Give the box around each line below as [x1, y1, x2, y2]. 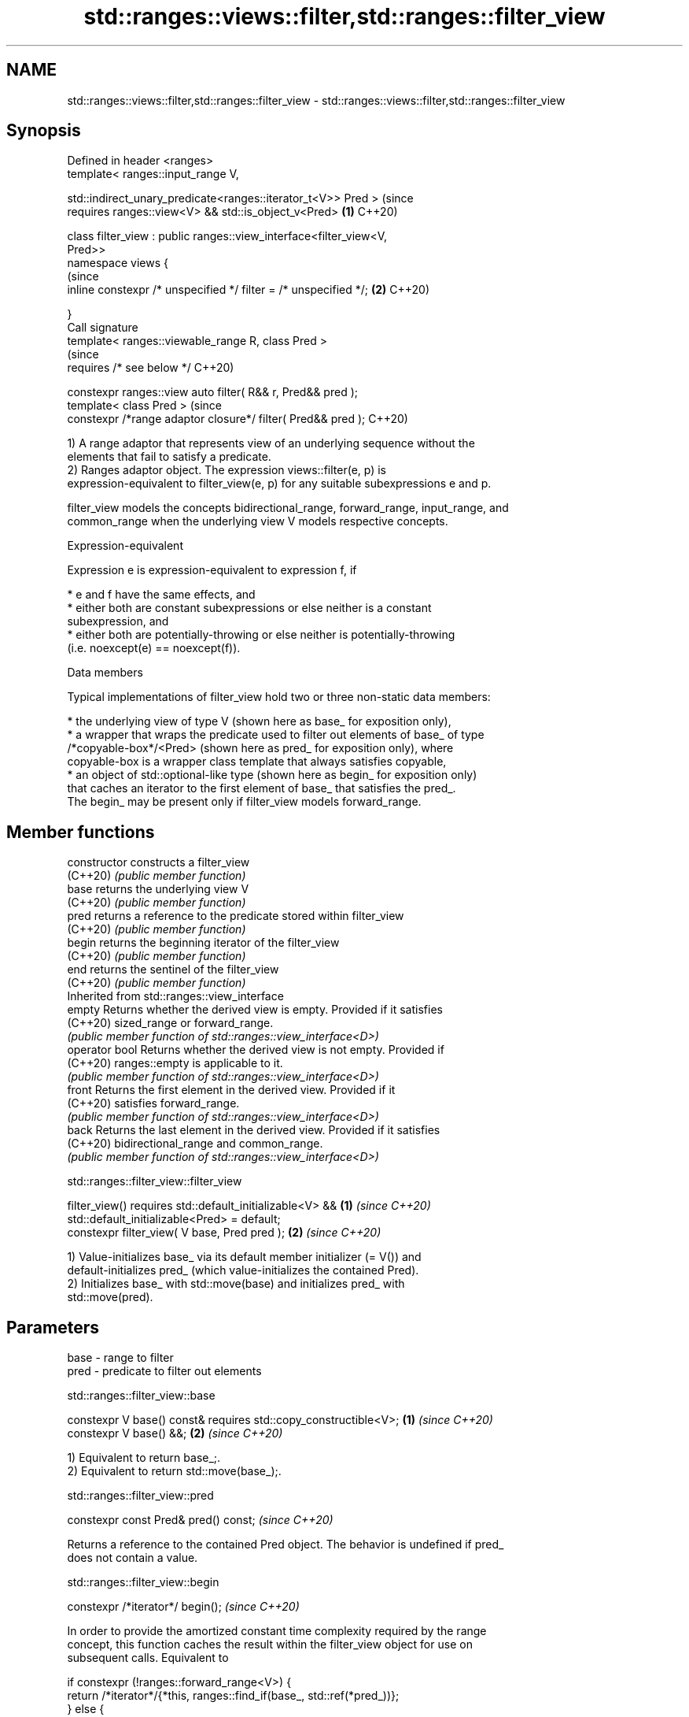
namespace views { [67, 256, 168, 270]
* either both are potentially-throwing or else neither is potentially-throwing [67, 628, 455, 642]
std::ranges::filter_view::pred [67, 1489, 214, 1503]
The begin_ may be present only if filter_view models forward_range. [67, 795, 422, 809]
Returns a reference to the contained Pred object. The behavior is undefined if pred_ [67, 1537, 504, 1552]
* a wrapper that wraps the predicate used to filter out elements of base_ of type [67, 728, 485, 742]
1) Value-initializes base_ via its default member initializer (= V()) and [67, 1250, 422, 1264]
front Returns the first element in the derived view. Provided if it [67, 1083, 396, 1097]
